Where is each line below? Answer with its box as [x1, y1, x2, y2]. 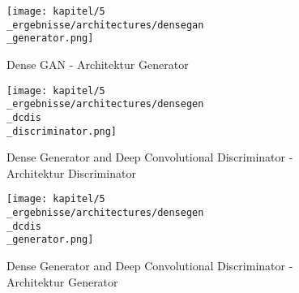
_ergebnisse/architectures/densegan [6, 19, 204, 31]
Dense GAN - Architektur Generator [6, 55, 189, 72]
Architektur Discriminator [6, 164, 136, 181]
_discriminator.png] [6, 125, 117, 137]
